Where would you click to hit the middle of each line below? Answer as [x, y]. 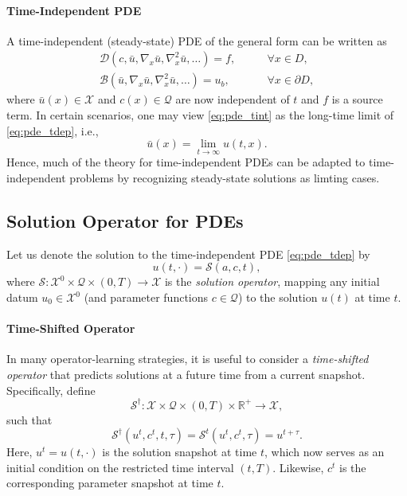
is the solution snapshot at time [180, 452]
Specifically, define [51, 390]
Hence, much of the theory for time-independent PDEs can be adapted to [186, 162]
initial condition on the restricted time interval [120, 467]
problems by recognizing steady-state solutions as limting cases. [225, 178]
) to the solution [278, 297]
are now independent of [233, 99]
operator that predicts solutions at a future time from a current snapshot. [186, 375]
